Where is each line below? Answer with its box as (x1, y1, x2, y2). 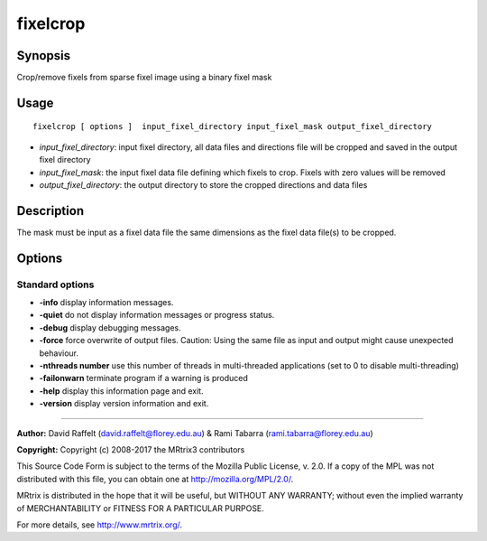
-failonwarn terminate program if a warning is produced (39, 373, 248, 384)
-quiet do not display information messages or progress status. (39, 310, 275, 321)
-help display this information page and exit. (39, 385, 204, 396)
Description (16, 203, 85, 219)
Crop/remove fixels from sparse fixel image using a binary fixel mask (16, 72, 272, 83)
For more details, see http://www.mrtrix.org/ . (16, 519, 183, 530)
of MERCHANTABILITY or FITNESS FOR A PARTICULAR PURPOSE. (16, 502, 265, 514)
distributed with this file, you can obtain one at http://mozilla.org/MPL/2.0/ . (16, 473, 294, 484)
